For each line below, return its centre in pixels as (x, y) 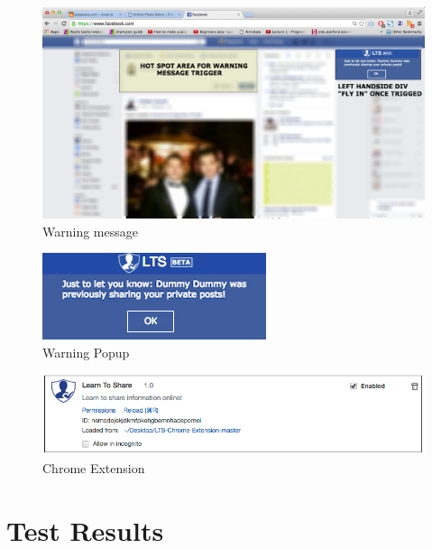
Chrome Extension (94, 468)
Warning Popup (86, 352)
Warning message (90, 231)
